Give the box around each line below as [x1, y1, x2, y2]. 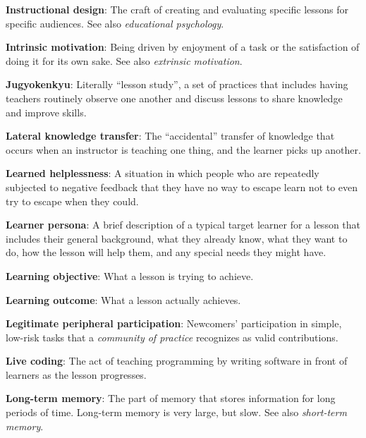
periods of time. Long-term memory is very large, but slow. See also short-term [6, 405, 347, 420]
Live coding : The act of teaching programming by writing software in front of [6, 353, 348, 368]
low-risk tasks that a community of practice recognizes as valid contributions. [6, 329, 338, 344]
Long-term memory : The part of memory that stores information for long [6, 391, 336, 406]
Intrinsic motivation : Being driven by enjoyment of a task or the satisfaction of [6, 39, 360, 54]
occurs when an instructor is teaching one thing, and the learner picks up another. [6, 142, 361, 157]
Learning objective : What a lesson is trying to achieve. [6, 268, 254, 283]
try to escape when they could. [6, 193, 139, 208]
